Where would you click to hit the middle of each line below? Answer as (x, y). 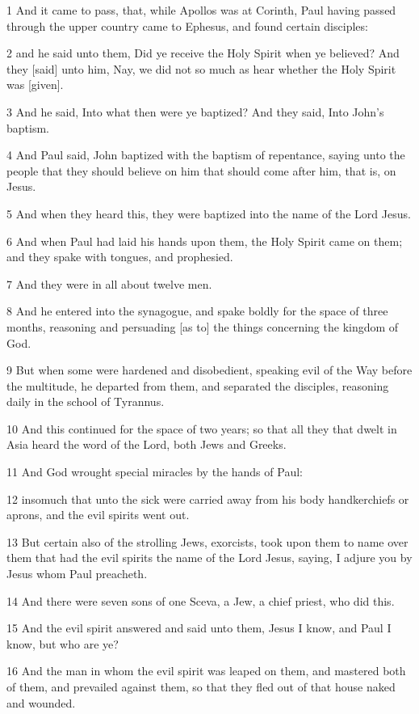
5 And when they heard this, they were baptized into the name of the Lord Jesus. (209, 213)
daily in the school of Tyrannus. (86, 401)
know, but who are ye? (63, 643)
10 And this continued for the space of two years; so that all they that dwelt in (202, 428)
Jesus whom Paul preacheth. (77, 574)
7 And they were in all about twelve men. (109, 283)
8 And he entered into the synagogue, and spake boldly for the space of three (197, 311)
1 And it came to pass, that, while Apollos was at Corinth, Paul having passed (201, 10)
